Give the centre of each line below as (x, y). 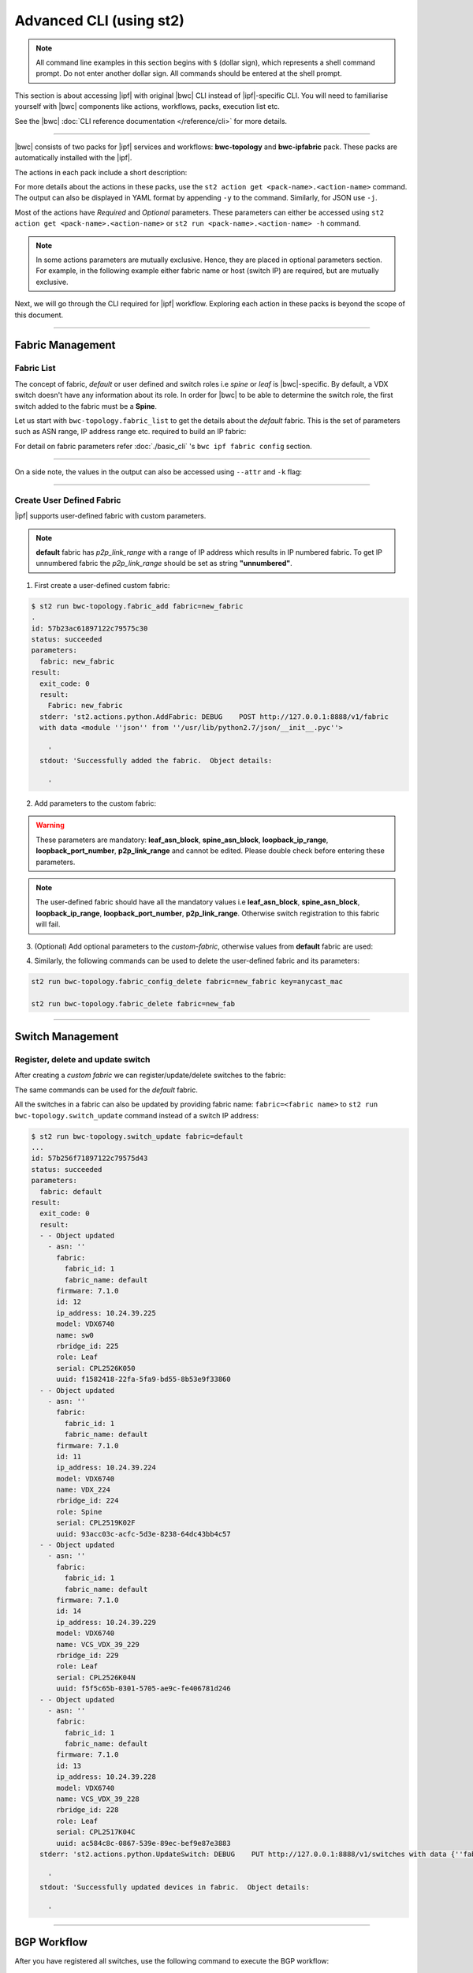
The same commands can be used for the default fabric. (106, 1090)
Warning (50, 826)
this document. (39, 315)
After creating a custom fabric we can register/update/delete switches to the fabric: (151, 1075)
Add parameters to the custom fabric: (95, 803)
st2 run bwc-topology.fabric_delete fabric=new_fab (133, 1003)
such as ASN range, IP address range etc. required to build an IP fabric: (130, 432)
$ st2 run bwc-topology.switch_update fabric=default (137, 1136)
